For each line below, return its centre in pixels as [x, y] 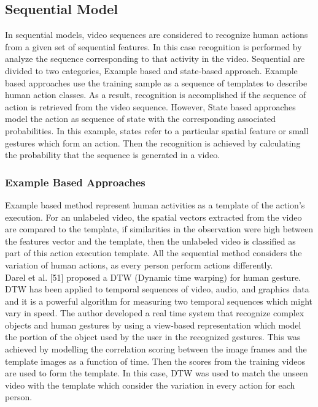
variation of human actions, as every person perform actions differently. [139, 264]
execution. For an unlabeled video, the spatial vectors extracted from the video [153, 217]
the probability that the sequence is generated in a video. [113, 155]
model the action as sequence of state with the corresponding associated [141, 119]
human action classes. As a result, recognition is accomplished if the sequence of [156, 95]
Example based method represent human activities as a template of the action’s [155, 204]
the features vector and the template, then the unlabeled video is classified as [150, 241]
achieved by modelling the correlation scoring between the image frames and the [156, 349]
